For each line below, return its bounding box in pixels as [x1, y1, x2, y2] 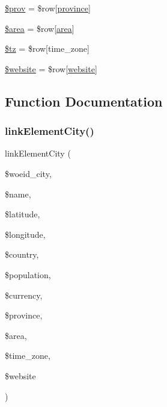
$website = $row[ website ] [5, 62, 97, 75]
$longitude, [5, 228, 46, 240]
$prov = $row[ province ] [5, 2, 91, 14]
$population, [5, 268, 51, 281]
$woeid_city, [5, 167, 52, 179]
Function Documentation [5, 92, 163, 110]
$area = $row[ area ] [5, 22, 74, 34]
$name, [5, 187, 31, 200]
